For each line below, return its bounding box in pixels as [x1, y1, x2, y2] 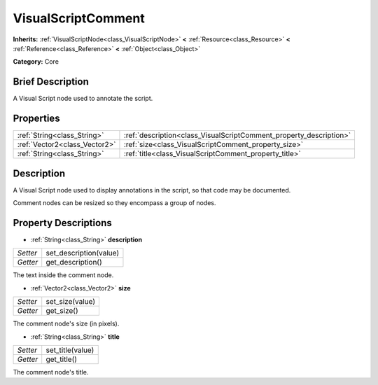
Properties [13, 113, 60, 125]
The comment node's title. [13, 367, 89, 376]
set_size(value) [45, 297, 96, 307]
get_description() [45, 258, 102, 267]
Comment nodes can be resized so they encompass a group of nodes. [13, 199, 216, 207]
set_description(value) [45, 248, 120, 258]
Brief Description [13, 76, 89, 87]
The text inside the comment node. [13, 271, 114, 279]
